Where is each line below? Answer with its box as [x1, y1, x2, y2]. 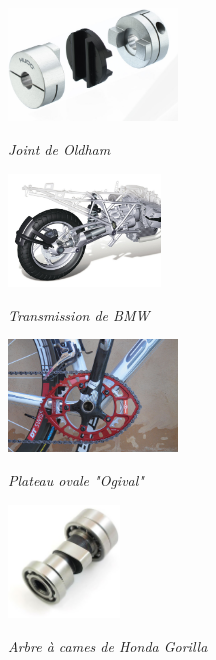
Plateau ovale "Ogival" [8, 470, 144, 491]
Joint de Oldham [8, 138, 111, 159]
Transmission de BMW [8, 304, 150, 325]
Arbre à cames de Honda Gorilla [8, 635, 208, 656]
